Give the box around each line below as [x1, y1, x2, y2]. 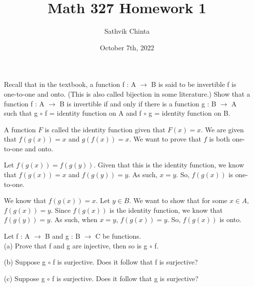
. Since [51, 205, 71, 215]
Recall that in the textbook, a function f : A [4, 79, 136, 89]
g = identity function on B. [148, 108, 231, 118]
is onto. [219, 214, 242, 225]
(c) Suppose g [4, 273, 45, 283]
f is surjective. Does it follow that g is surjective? [52, 273, 199, 283]
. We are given [201, 124, 244, 134]
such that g [4, 108, 38, 118]
